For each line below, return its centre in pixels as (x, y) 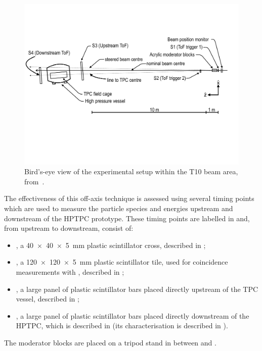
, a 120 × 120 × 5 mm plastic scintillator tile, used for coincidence (122, 262)
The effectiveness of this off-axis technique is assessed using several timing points (129, 198)
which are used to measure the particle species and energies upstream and (119, 208)
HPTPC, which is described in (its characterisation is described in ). (122, 325)
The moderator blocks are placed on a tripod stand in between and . (110, 342)
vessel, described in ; (48, 299)
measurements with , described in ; (70, 271)
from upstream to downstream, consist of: (69, 228)
